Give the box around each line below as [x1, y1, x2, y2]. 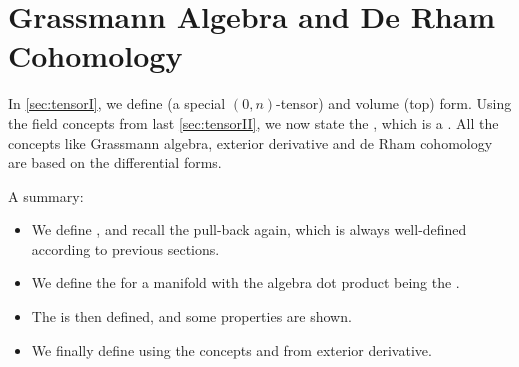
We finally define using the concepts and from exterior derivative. [31, 339, 432, 360]
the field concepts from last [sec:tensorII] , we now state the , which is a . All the [8, 112, 499, 133]
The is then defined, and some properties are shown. [31, 306, 352, 327]
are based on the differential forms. [8, 152, 222, 173]
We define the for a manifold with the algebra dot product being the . [31, 272, 460, 293]
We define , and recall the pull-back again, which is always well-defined [31, 219, 467, 240]
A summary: [8, 185, 84, 206]
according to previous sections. [31, 238, 220, 259]
